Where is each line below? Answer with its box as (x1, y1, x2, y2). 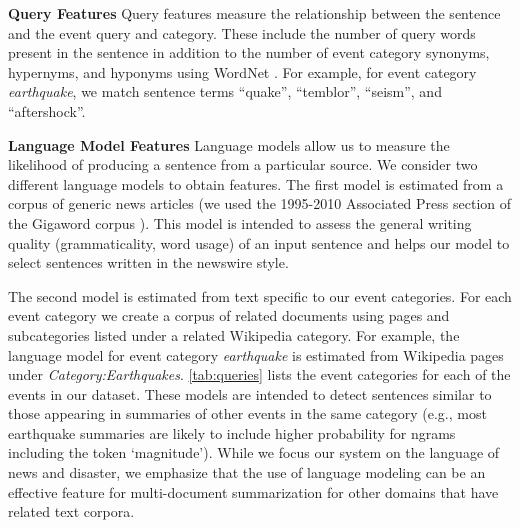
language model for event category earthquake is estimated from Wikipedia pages (8, 344, 504, 365)
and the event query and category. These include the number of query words (8, 22, 476, 43)
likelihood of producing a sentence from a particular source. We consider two (8, 154, 478, 175)
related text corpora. (8, 501, 135, 522)
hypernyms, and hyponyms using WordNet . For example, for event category (8, 61, 477, 82)
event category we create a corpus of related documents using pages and (8, 305, 450, 326)
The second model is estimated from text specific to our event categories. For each (8, 285, 512, 306)
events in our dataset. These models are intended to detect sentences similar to (8, 383, 492, 404)
